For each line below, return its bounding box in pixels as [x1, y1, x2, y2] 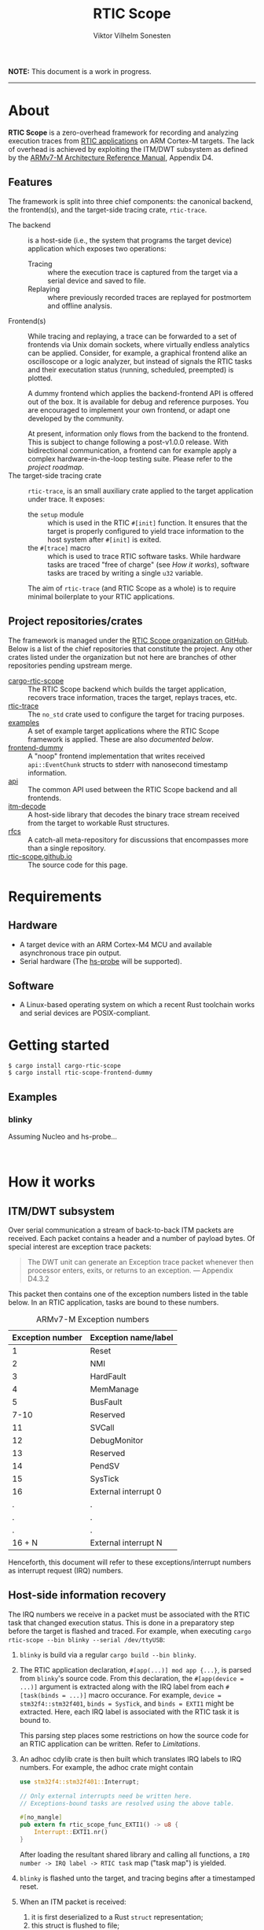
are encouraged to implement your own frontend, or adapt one [27, 405, 230, 414]
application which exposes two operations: [27, 243, 167, 253]
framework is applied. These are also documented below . [27, 734, 214, 744]
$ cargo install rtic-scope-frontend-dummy [8, 1069, 153, 1077]
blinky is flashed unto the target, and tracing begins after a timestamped [19, 1873, 255, 1883]
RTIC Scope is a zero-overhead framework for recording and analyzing [8, 128, 239, 137]
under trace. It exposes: [27, 494, 105, 504]
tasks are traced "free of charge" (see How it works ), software [47, 560, 250, 569]
